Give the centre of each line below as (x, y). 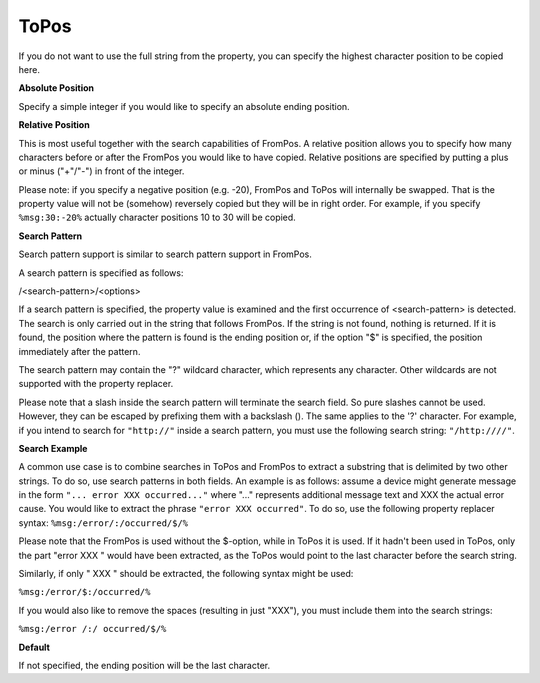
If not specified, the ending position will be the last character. (144, 665)
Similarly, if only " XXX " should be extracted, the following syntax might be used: (186, 574)
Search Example (53, 448)
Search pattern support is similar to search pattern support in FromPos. (165, 254)
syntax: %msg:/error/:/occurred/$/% (103, 522)
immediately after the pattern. (79, 351)
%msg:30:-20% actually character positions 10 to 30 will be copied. (157, 217)
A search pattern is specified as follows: (101, 272)
